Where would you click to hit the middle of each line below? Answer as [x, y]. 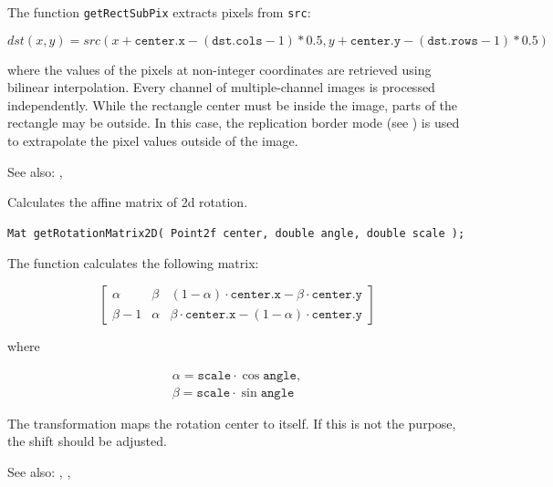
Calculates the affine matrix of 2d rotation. [128, 202]
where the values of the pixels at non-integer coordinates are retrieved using [219, 69]
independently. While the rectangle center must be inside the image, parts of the [233, 104]
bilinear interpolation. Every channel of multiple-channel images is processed [221, 87]
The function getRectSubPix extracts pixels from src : [159, 12]
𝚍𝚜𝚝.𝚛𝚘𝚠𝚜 [453, 41]
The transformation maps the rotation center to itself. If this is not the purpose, [232, 423]
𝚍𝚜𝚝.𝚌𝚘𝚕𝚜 [237, 41]
